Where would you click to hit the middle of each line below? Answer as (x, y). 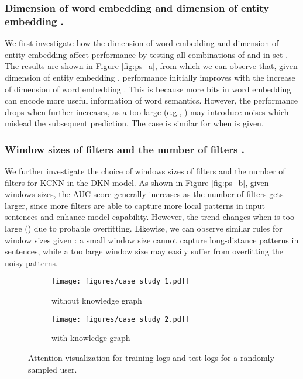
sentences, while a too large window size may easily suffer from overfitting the (144, 251)
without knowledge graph (97, 300)
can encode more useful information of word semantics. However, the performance (151, 100)
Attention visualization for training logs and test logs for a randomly (151, 357)
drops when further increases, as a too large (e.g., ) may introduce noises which (147, 111)
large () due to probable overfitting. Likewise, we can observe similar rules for (144, 228)
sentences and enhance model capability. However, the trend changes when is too (150, 217)
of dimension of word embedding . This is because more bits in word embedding (148, 89)
